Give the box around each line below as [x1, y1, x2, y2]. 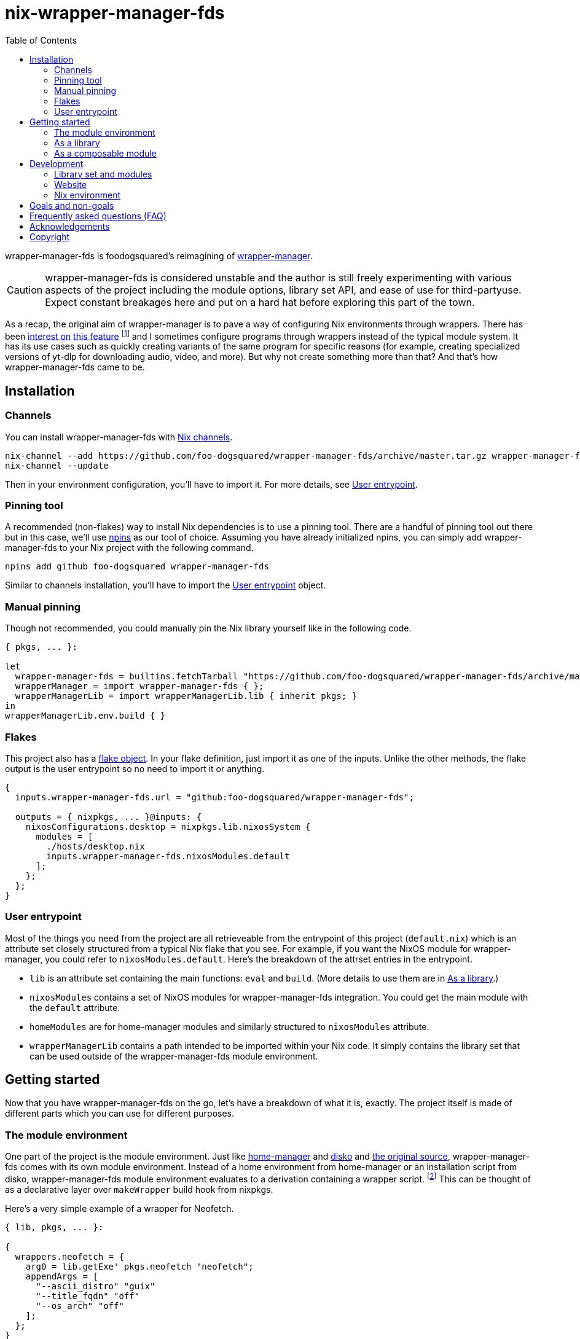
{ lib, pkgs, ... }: [5, 1222, 104, 1232]
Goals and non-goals [29, 200, 114, 211]
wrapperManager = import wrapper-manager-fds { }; [15, 681, 264, 692]
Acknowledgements [29, 221, 110, 232]
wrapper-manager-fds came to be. [5, 362, 145, 373]
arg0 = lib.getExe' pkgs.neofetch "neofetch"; [25, 1261, 254, 1271]
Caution [7, 283, 43, 296]
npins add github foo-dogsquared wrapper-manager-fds [5, 561, 269, 572]
